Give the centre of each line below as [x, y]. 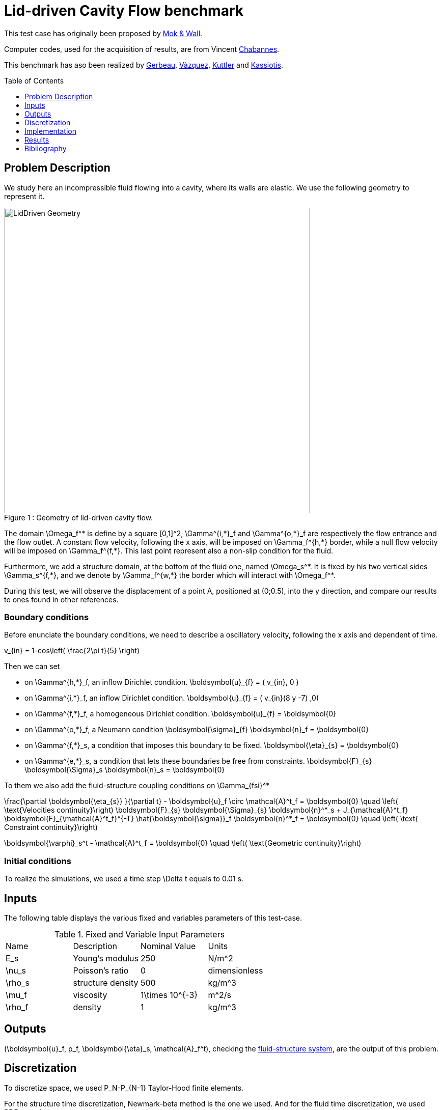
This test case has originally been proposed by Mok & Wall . [103, 33]
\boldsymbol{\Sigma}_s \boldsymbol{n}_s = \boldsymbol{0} [125, 770]
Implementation [50, 131]
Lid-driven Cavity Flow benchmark [124, 11]
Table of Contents [34, 80]
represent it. [24, 196]
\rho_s [18, 982]
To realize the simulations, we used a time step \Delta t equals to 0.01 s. [124, 879]
